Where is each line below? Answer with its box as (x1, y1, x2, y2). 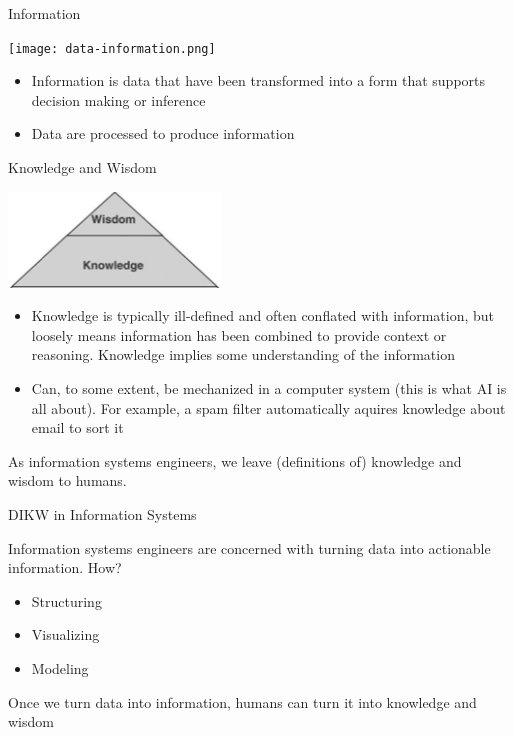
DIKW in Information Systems (8, 503, 197, 524)
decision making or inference (31, 89, 206, 110)
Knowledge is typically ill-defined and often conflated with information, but (31, 305, 494, 326)
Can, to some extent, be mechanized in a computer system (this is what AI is (31, 378, 507, 398)
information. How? (8, 557, 122, 578)
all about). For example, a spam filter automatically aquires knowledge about (31, 397, 506, 418)
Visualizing (31, 624, 100, 645)
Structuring (31, 590, 102, 611)
